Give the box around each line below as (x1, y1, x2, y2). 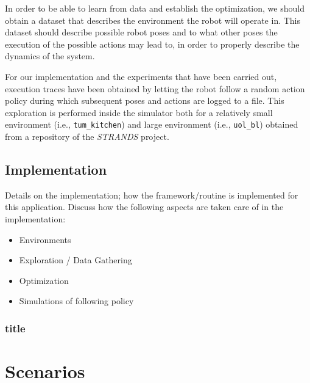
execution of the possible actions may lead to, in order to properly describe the (5, 37, 300, 50)
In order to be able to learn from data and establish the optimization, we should (5, 2, 305, 14)
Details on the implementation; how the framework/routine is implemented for (5, 188, 298, 201)
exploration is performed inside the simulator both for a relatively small (5, 106, 273, 119)
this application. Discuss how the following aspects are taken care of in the (5, 200, 284, 213)
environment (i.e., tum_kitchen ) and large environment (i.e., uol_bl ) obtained (5, 118, 298, 131)
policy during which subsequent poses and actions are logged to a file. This (5, 94, 284, 107)
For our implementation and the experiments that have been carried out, (5, 70, 277, 82)
